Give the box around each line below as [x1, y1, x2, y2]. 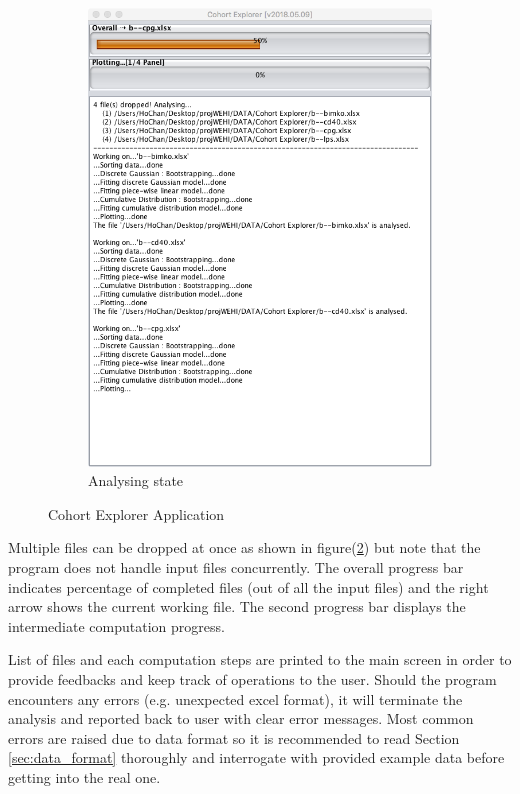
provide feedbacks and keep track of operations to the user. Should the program [8, 669, 497, 689]
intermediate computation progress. [8, 615, 225, 636]
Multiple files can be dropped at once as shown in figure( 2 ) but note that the [8, 537, 481, 558]
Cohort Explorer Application [48, 503, 225, 524]
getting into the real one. [8, 766, 161, 787]
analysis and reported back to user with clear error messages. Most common [8, 708, 474, 729]
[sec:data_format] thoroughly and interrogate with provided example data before [8, 747, 505, 768]
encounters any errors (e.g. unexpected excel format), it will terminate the [8, 688, 463, 709]
